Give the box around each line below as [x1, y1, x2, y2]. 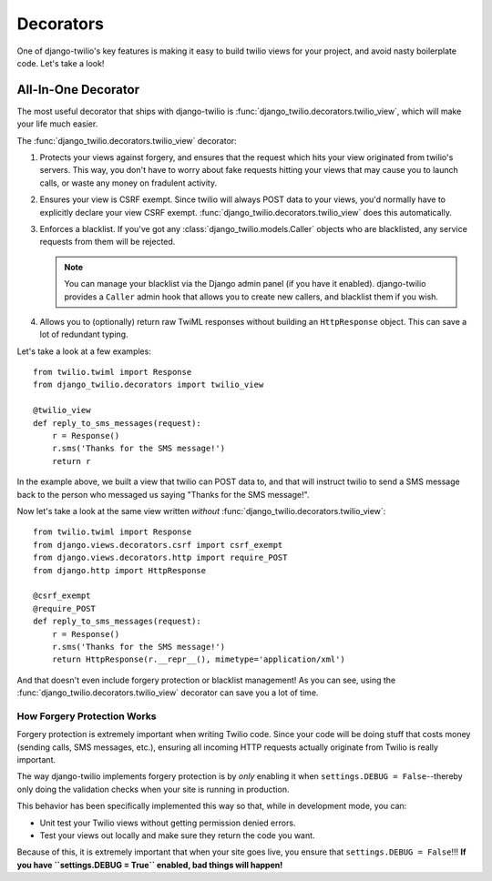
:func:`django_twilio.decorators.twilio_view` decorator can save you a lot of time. [16, 687, 319, 698]
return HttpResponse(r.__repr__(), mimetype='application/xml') [51, 654, 345, 664]
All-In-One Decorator [16, 82, 140, 97]
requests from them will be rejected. [39, 237, 176, 248]
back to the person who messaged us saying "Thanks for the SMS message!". [16, 489, 310, 500]
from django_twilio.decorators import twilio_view [33, 380, 264, 390]
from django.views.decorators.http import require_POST [33, 552, 288, 563]
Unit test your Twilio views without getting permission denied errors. [39, 817, 296, 828]
